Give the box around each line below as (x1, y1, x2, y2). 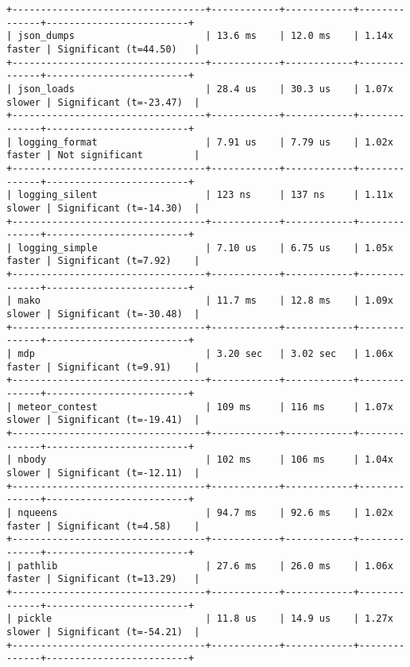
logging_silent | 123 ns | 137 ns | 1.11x (17, 189, 393, 201)
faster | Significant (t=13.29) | (6, 573, 200, 585)
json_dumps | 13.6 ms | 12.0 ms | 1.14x (17, 30, 393, 42)
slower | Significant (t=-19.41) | (6, 414, 200, 426)
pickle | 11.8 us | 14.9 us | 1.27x (17, 613, 393, 625)
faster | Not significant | (6, 149, 200, 161)
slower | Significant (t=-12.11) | (6, 467, 200, 479)
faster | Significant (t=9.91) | (6, 361, 200, 373)
